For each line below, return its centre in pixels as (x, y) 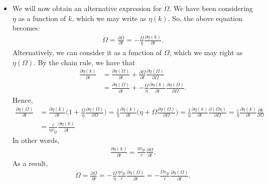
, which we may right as (206, 52)
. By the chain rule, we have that (85, 62)
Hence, (23, 100)
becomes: (26, 28)
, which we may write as (109, 18)
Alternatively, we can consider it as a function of (87, 52)
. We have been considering (211, 8)
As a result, (30, 163)
